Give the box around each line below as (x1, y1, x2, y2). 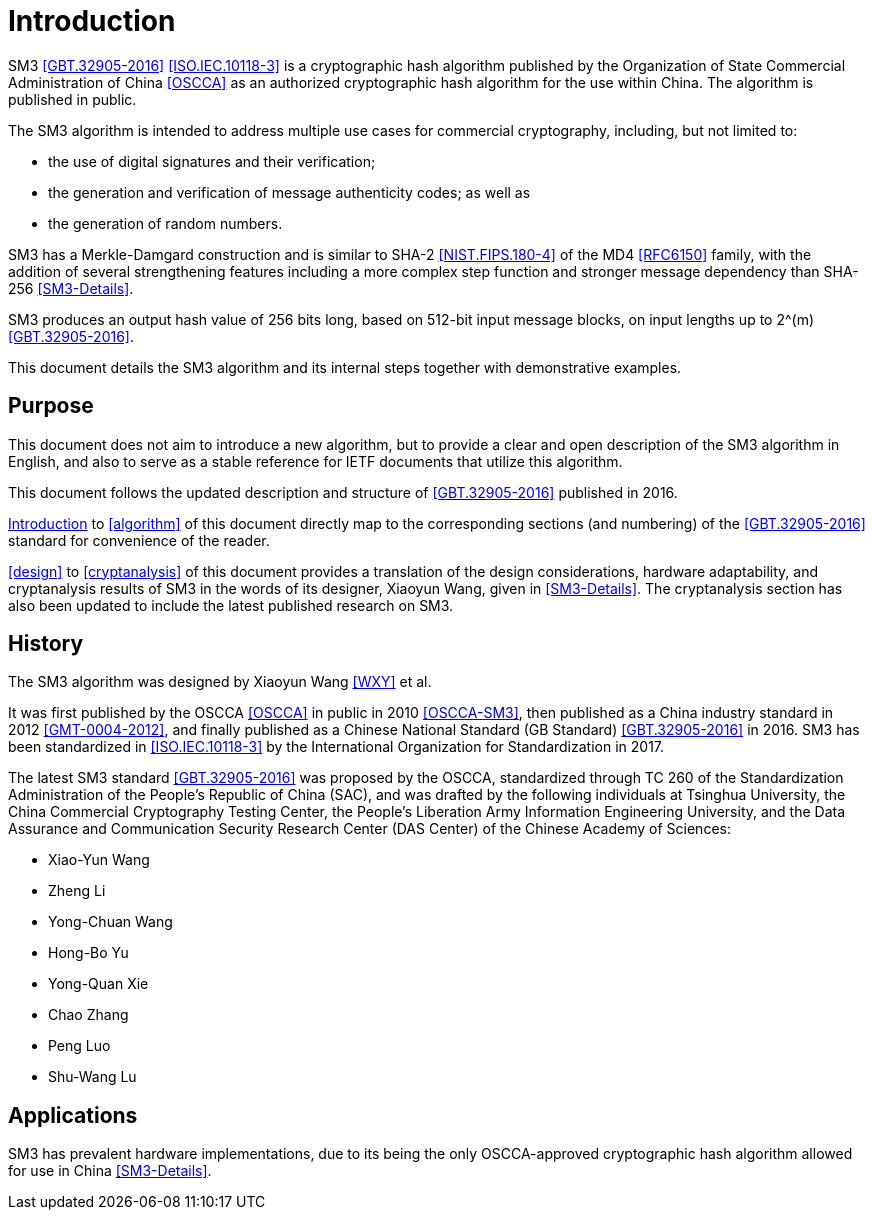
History (8, 631, 84, 657)
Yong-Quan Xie (48, 975, 149, 993)
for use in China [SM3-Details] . (8, 1162, 212, 1180)
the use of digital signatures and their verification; (48, 152, 376, 170)
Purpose (8, 393, 94, 419)
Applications (8, 1102, 138, 1128)
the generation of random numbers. (48, 214, 283, 232)
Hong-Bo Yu (48, 944, 129, 962)
